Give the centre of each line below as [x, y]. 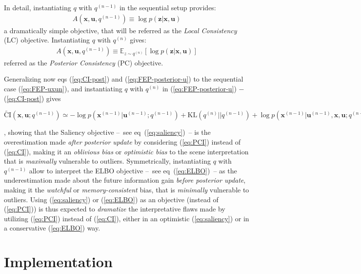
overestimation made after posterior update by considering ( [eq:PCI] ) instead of [122, 142]
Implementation [58, 262]
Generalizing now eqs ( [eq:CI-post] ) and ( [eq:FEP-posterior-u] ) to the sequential [124, 79]
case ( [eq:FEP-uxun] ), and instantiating [63, 89]
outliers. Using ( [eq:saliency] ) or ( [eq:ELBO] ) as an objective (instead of [111, 199]
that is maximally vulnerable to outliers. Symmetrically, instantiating [107, 161]
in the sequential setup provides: [168, 7]
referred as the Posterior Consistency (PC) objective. [84, 62]
